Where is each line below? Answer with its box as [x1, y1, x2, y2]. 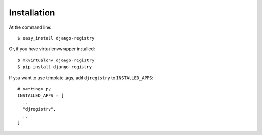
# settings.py [17, 86, 51, 91]
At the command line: [9, 24, 52, 30]
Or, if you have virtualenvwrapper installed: [9, 46, 95, 52]
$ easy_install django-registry [17, 35, 95, 41]
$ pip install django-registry [17, 64, 92, 70]
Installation [9, 7, 55, 18]
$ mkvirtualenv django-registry [17, 57, 95, 63]
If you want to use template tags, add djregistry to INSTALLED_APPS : [9, 75, 154, 81]
